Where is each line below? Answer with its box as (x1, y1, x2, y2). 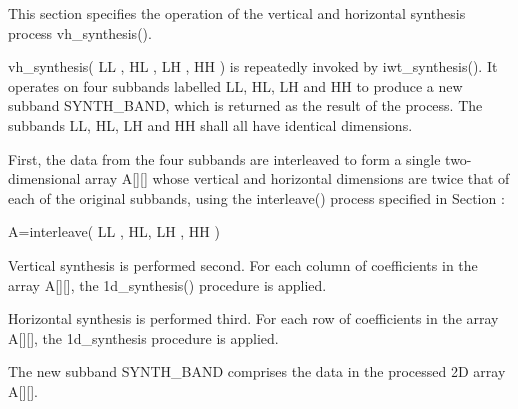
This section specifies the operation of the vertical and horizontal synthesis (8, 3, 466, 23)
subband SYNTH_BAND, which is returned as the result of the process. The (8, 95, 483, 116)
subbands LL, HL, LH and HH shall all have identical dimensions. (8, 114, 413, 135)
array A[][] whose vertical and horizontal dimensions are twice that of (85, 168, 510, 189)
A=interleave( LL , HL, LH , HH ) (8, 221, 220, 242)
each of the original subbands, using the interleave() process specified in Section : (8, 187, 505, 208)
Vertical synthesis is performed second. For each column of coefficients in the (8, 254, 478, 275)
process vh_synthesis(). (8, 22, 152, 43)
